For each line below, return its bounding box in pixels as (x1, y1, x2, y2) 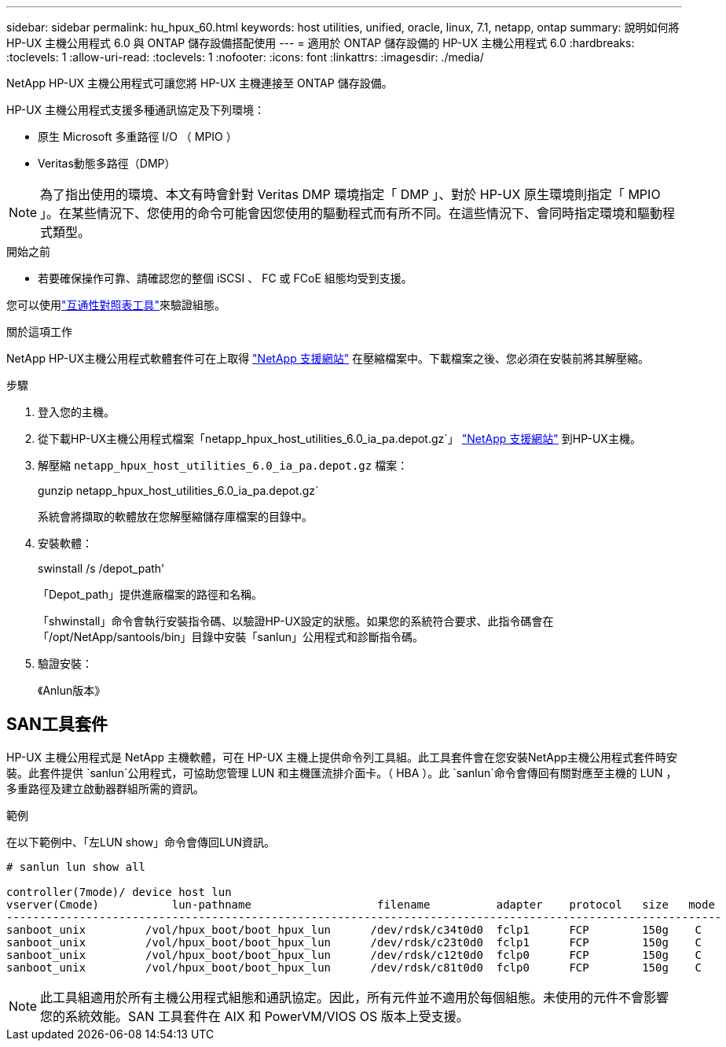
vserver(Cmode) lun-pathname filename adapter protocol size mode (6, 898, 715, 911)
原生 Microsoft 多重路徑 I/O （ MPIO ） (38, 130, 237, 143)
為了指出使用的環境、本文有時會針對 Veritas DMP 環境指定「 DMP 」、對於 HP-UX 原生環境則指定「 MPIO (40, 186, 661, 202)
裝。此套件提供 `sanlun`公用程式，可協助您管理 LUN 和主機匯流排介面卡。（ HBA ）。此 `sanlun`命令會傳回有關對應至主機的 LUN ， (6, 765, 677, 780)
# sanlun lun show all (6, 860, 146, 873)
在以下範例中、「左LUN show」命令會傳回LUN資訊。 (6, 835, 275, 849)
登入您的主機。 (38, 405, 115, 418)
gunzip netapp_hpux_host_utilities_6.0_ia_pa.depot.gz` (38, 484, 319, 497)
